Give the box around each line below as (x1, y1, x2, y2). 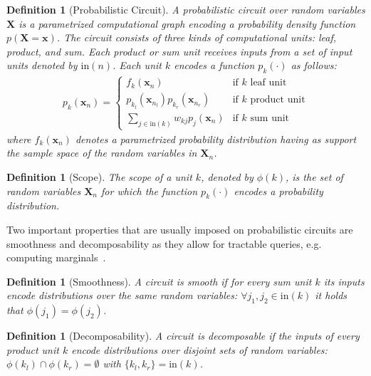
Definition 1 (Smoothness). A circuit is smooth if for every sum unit (6, 273, 312, 288)
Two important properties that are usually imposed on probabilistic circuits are (6, 222, 353, 237)
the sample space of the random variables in (6, 145, 197, 160)
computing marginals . (6, 250, 106, 265)
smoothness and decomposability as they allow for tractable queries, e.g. (6, 236, 322, 251)
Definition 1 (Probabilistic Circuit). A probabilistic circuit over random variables (6, 2, 365, 16)
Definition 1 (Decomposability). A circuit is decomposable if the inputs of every (6, 328, 360, 343)
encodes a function (174, 58, 255, 73)
